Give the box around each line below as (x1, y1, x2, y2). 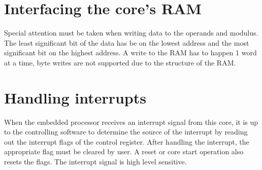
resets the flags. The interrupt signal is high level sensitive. (4, 156, 187, 166)
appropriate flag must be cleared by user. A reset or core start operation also (4, 146, 244, 157)
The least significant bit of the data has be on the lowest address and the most (4, 37, 249, 48)
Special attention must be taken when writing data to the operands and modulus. (4, 27, 258, 38)
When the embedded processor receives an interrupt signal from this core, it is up (4, 116, 258, 127)
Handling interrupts (4, 87, 146, 108)
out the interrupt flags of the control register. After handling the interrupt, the (4, 136, 249, 147)
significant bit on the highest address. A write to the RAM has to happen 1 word (4, 47, 257, 58)
